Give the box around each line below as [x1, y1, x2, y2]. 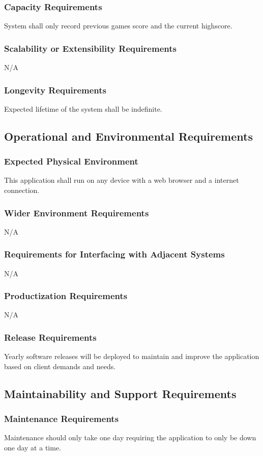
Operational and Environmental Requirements [4, 128, 253, 144]
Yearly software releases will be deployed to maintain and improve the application [4, 351, 259, 362]
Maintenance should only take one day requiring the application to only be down [4, 432, 256, 443]
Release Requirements [4, 331, 97, 343]
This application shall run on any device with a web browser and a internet [4, 175, 239, 185]
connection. [4, 185, 40, 196]
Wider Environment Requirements [4, 206, 149, 219]
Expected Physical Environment [4, 155, 138, 168]
